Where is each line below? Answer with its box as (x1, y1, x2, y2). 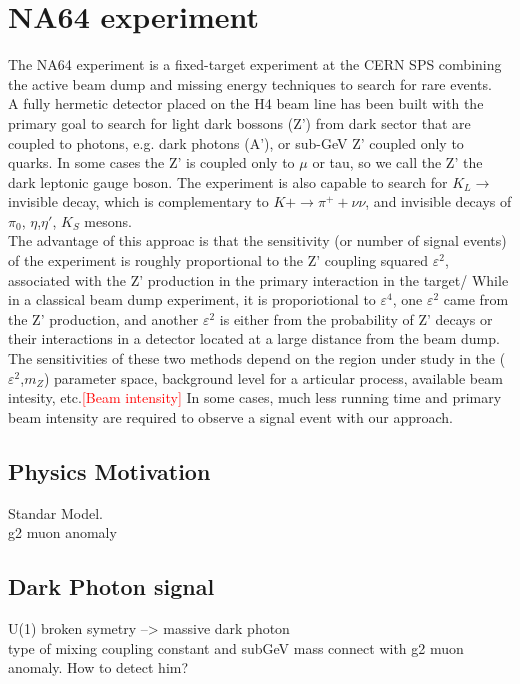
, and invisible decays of (365, 191, 512, 212)
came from (443, 289, 509, 310)
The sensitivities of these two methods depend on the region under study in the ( (8, 348, 506, 369)
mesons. (84, 210, 132, 231)
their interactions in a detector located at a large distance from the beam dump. (8, 328, 500, 349)
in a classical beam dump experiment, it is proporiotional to (8, 289, 376, 310)
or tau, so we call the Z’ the (312, 152, 483, 173)
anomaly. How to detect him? (8, 657, 189, 678)
